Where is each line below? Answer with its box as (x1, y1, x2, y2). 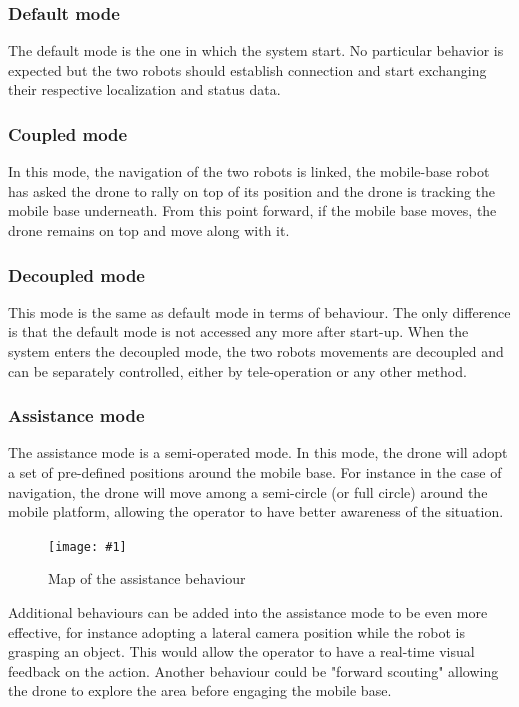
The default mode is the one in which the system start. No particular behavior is (8, 40, 504, 61)
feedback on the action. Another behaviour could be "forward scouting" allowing (8, 660, 499, 681)
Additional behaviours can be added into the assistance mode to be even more (8, 602, 488, 623)
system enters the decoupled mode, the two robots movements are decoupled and (8, 341, 504, 361)
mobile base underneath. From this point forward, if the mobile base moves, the (8, 200, 497, 221)
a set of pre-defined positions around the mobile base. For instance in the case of (8, 462, 502, 482)
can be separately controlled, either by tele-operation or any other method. (8, 360, 467, 381)
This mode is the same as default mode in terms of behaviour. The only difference (8, 301, 511, 322)
